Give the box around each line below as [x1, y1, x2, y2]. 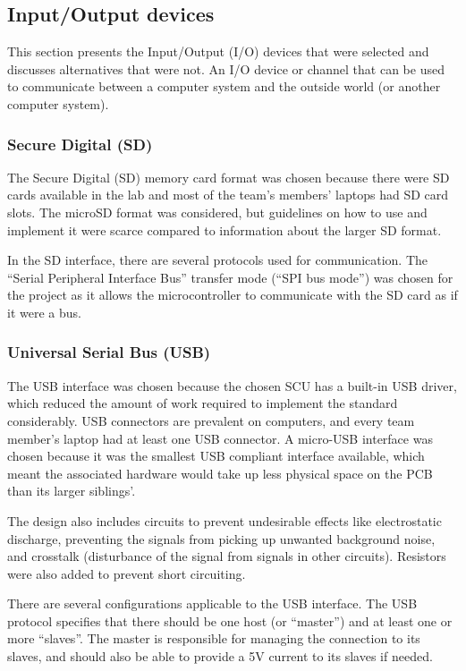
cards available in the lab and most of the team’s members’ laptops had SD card [7, 185, 449, 204]
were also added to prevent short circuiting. [7, 564, 246, 582]
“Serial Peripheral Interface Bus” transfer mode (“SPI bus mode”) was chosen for [7, 268, 453, 286]
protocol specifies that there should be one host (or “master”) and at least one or [7, 611, 453, 630]
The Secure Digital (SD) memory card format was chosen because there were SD [7, 167, 450, 186]
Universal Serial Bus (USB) [7, 341, 211, 363]
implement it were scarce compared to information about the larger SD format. [7, 220, 442, 239]
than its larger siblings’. [7, 481, 136, 500]
